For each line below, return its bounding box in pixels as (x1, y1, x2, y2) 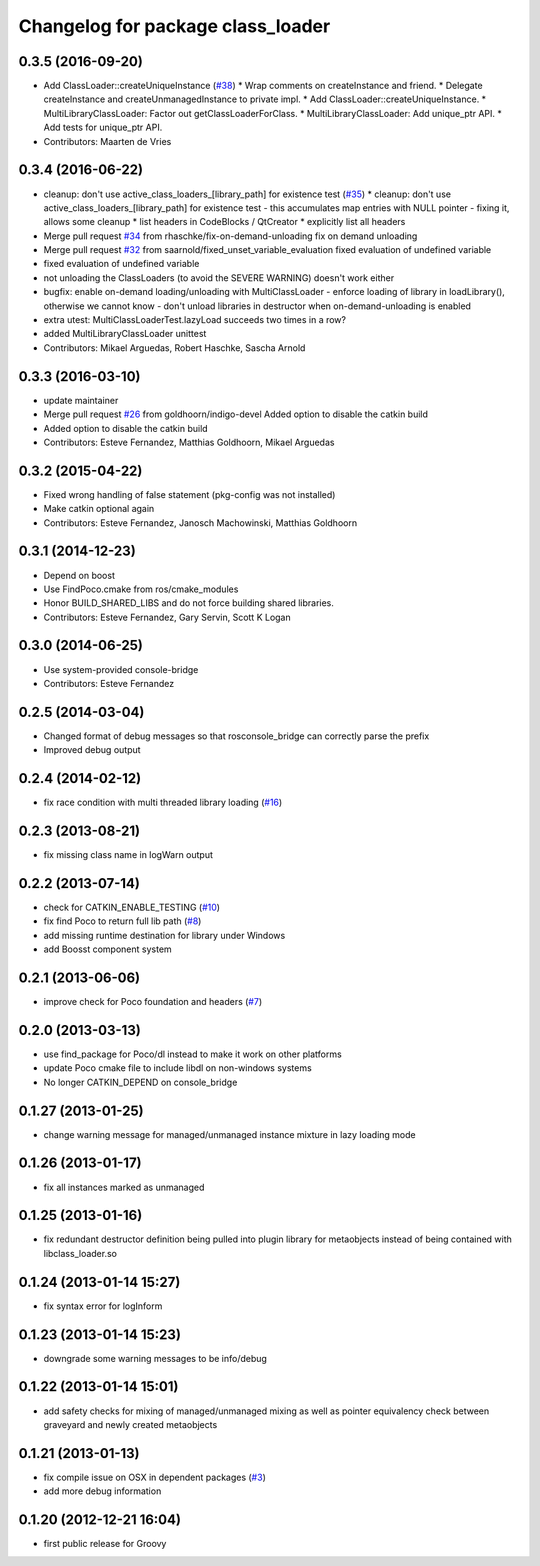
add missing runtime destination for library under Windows (43, 929, 286, 941)
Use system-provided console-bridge (43, 663, 199, 675)
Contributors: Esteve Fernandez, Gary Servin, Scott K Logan (43, 611, 292, 623)
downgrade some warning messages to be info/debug (43, 1352, 267, 1364)
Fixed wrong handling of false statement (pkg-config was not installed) (43, 488, 336, 500)
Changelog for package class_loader (18, 15, 331, 37)
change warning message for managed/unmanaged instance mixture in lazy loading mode (43, 1128, 416, 1140)
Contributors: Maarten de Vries (43, 135, 172, 147)
